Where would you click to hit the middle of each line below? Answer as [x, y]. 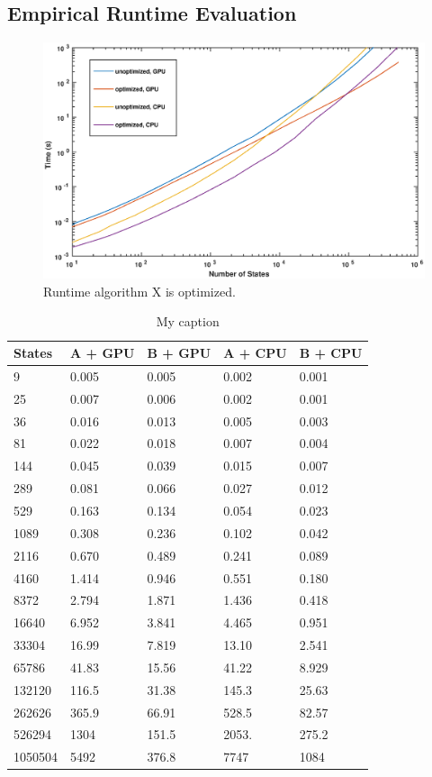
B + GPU [179, 353]
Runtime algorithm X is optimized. [139, 291]
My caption [188, 321]
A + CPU [255, 353]
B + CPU [331, 353]
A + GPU [103, 353]
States [33, 353]
